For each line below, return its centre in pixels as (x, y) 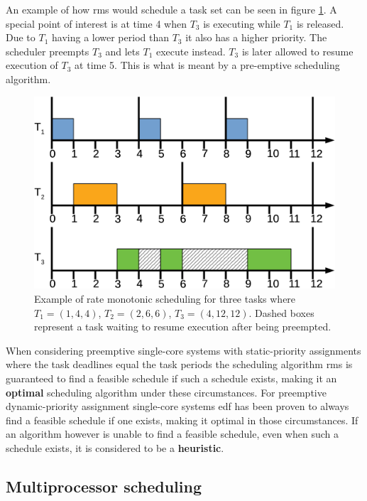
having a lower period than (110, 37)
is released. (320, 23)
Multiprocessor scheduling (104, 486)
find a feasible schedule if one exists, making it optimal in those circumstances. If (182, 420)
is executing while (242, 23)
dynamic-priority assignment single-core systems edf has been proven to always (177, 406)
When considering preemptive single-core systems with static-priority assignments (183, 350)
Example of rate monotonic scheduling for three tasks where (165, 298)
